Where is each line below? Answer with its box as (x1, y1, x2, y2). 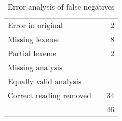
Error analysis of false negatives (7, 1, 115, 12)
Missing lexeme (8, 33, 59, 45)
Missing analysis (8, 61, 63, 73)
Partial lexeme (8, 47, 56, 59)
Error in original (8, 19, 63, 30)
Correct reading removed (8, 90, 92, 101)
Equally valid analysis (8, 76, 81, 87)
